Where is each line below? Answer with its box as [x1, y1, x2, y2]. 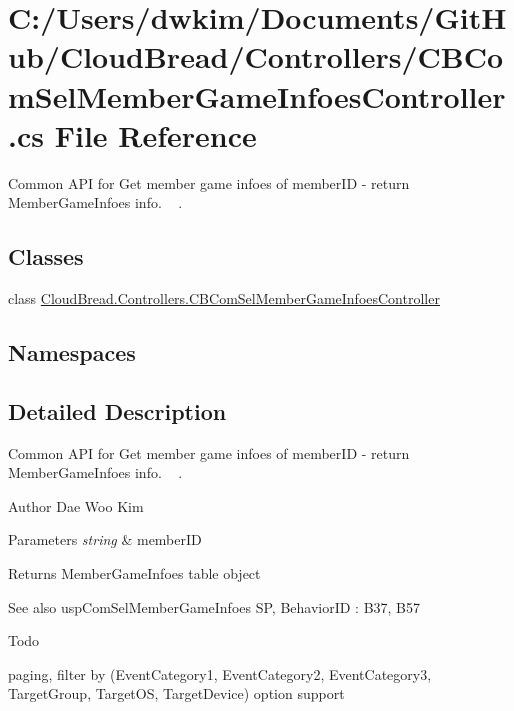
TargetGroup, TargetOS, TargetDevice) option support [8, 683, 345, 704]
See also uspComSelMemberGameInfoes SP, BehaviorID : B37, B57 [8, 596, 421, 617]
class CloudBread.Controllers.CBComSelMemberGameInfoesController [8, 288, 440, 309]
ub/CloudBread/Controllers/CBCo [8, 36, 504, 77]
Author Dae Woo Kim [8, 495, 144, 516]
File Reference [54, 114, 257, 155]
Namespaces [8, 337, 136, 368]
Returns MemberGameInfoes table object [8, 563, 261, 584]
